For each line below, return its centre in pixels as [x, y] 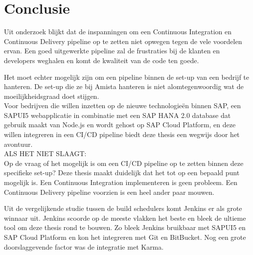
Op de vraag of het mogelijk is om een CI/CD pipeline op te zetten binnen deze [124, 163]
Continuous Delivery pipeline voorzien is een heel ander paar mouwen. [109, 192]
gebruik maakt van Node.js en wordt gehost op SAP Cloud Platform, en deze [120, 125]
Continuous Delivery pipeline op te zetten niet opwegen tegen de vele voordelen [123, 41]
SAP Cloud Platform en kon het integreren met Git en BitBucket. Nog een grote [125, 237]
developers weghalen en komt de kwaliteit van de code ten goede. [102, 60]
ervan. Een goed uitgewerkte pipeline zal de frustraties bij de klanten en [112, 51]
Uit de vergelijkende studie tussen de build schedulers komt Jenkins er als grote [123, 208]
